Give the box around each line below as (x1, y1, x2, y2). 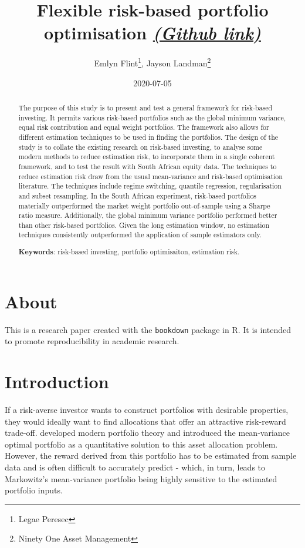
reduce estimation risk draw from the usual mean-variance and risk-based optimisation (18, 171, 283, 181)
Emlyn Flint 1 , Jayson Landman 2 (94, 55, 211, 69)
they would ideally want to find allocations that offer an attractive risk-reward (5, 415, 286, 427)
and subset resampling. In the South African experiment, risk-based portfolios (18, 190, 257, 200)
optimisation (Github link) (44, 21, 261, 45)
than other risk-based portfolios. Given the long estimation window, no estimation (18, 220, 270, 230)
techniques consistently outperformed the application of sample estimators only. (18, 230, 262, 240)
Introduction (5, 369, 109, 394)
